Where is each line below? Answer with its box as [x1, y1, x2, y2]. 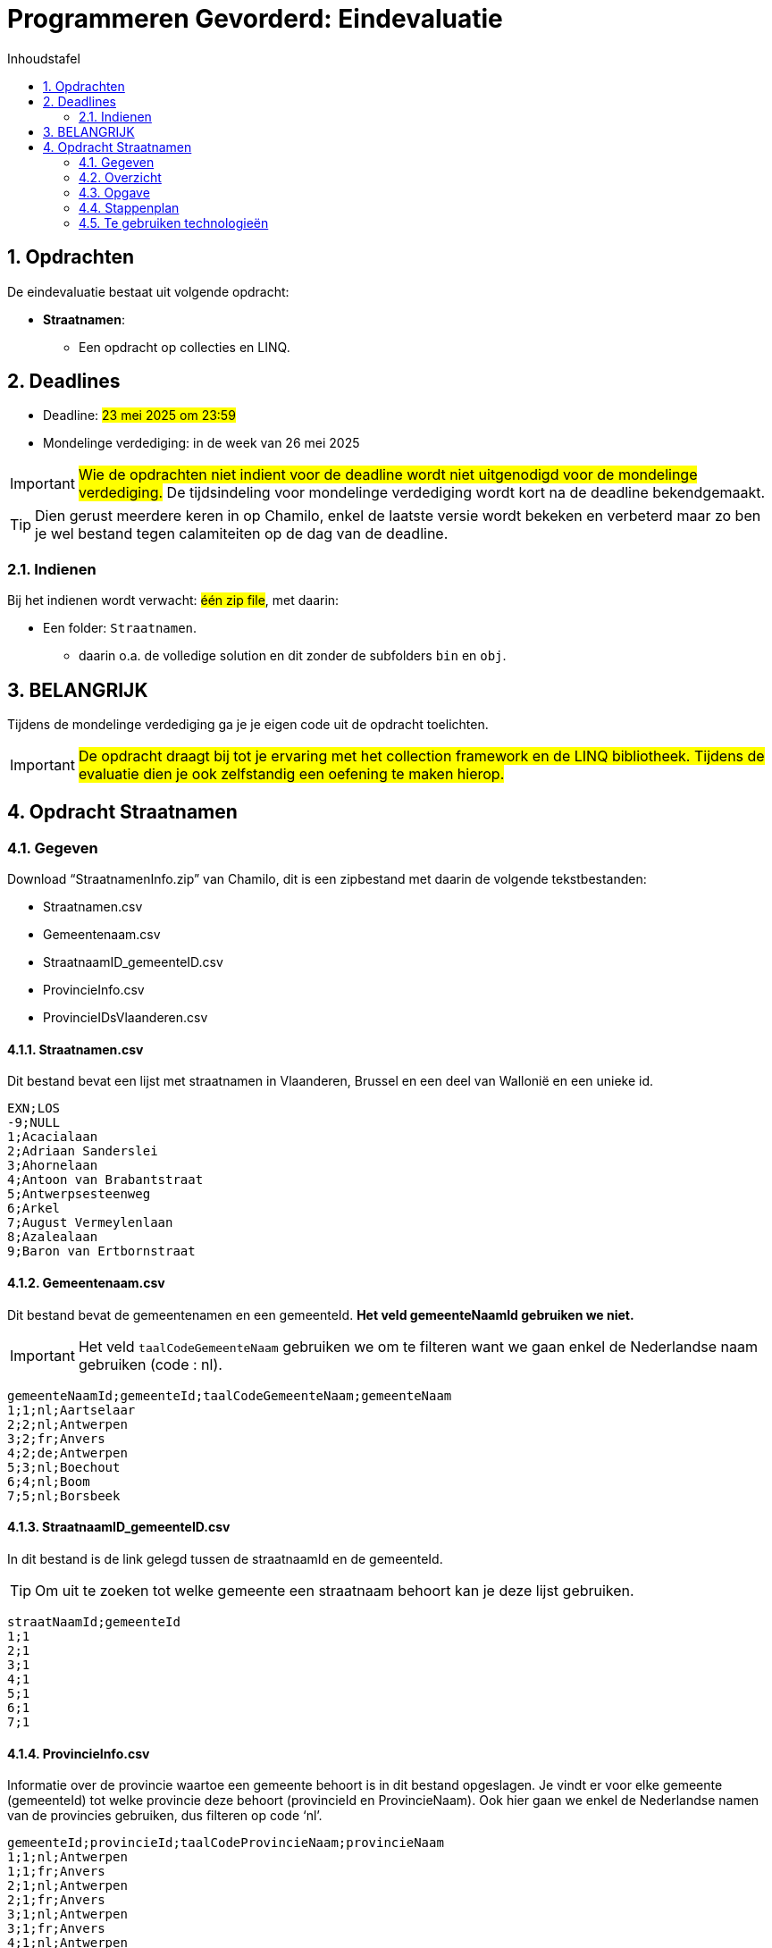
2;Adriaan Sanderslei [7, 1144, 158, 1159]
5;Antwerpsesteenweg [7, 1187, 151, 1202]
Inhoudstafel [7, 50, 80, 66]
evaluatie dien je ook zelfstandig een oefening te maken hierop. [78, 765, 505, 784]
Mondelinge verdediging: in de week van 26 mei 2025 [43, 435, 360, 451]
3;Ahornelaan [7, 1158, 98, 1173]
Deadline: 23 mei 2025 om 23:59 [43, 407, 236, 424]
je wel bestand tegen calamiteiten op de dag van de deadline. [35, 525, 449, 543]
